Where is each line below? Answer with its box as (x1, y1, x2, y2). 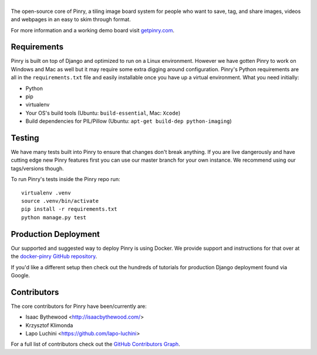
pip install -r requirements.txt (21, 206, 117, 213)
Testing (11, 133, 39, 143)
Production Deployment (11, 229, 100, 239)
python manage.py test (21, 214, 87, 220)
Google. (11, 272, 31, 279)
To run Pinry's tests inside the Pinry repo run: (11, 176, 120, 183)
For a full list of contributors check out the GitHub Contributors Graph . (11, 341, 180, 348)
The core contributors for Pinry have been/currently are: (11, 303, 147, 310)
